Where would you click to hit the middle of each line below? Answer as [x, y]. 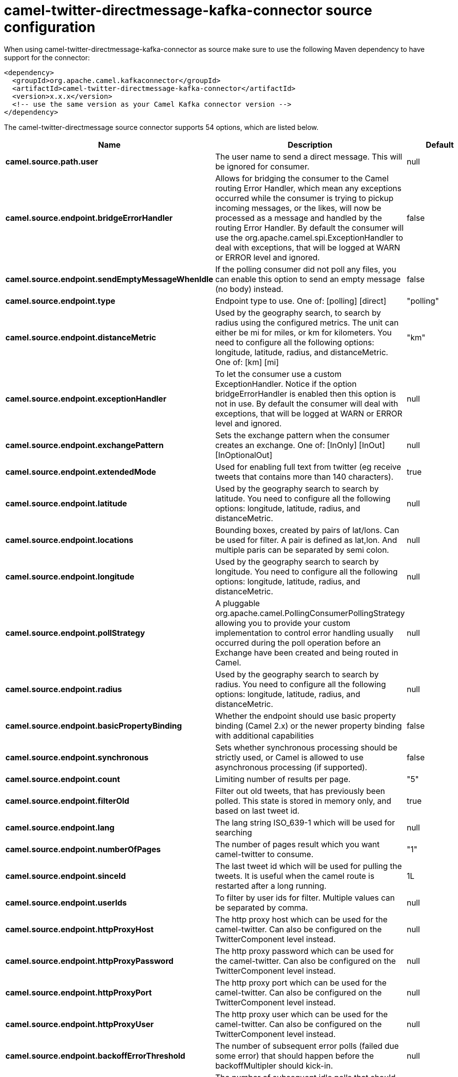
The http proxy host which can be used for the [301, 919]
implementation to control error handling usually [304, 633]
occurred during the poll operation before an [298, 642]
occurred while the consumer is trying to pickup [304, 198]
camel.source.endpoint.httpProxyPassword [90, 961]
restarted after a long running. [271, 886]
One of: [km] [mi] [247, 362]
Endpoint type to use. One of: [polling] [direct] [301, 301]
